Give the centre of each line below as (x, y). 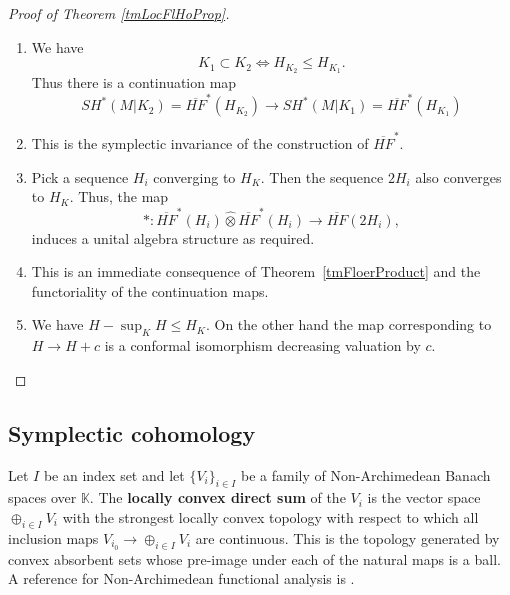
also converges (458, 176)
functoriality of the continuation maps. (150, 290)
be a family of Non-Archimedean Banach (366, 474)
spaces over (42, 497)
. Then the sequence (322, 176)
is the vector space (424, 497)
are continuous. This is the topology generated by (347, 537)
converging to (194, 176)
